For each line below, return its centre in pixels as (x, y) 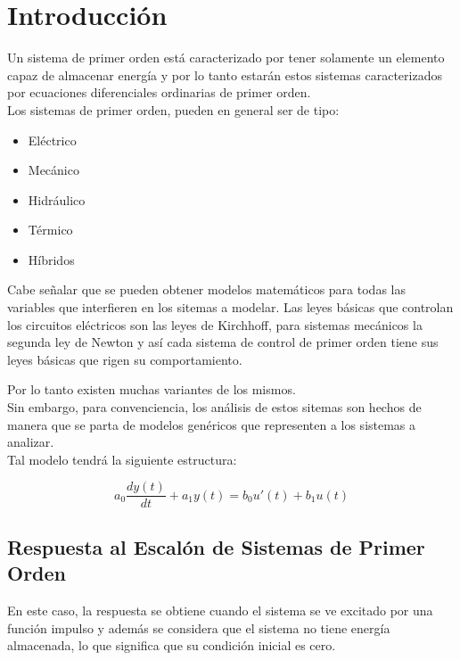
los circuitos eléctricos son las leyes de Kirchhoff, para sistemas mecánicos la (215, 324)
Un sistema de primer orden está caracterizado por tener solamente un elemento (226, 58)
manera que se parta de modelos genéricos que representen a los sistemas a (212, 424)
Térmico (50, 230)
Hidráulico (57, 199)
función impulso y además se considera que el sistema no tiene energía (199, 627)
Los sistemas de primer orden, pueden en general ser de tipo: (173, 109)
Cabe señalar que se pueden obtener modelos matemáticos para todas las (206, 289)
